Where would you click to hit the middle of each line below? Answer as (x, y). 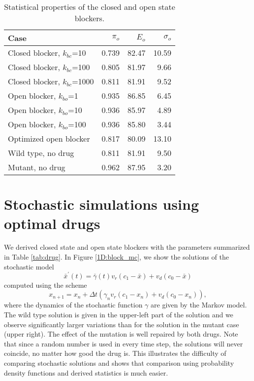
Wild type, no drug (41, 153)
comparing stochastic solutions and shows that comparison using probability (119, 362)
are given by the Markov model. (199, 305)
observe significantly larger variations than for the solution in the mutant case (122, 324)
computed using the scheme (46, 285)
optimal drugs (52, 223)
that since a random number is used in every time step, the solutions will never (124, 343)
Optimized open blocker (49, 138)
